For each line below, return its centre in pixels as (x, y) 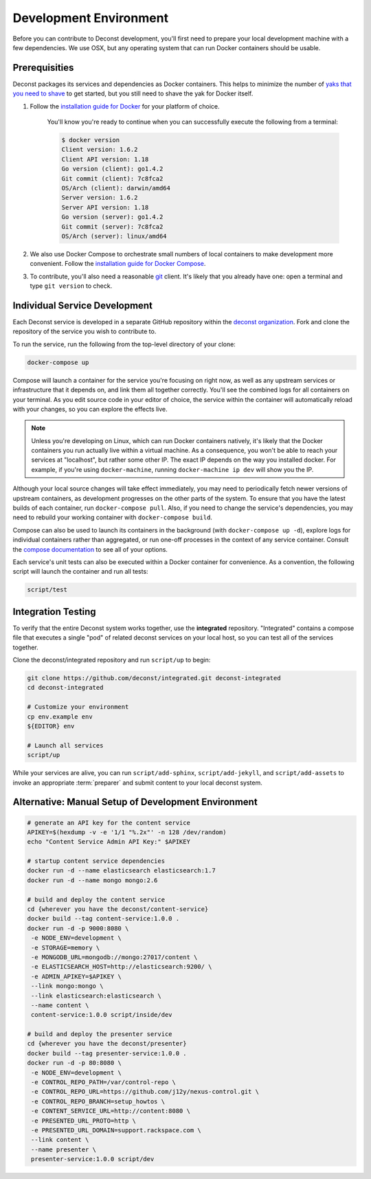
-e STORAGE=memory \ (66, 947)
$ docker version (91, 140)
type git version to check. (71, 286)
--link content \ (60, 1140)
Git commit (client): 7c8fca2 (112, 178)
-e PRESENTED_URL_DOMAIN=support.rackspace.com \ (116, 1130)
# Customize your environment (78, 707)
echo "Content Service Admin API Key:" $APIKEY (109, 842)
